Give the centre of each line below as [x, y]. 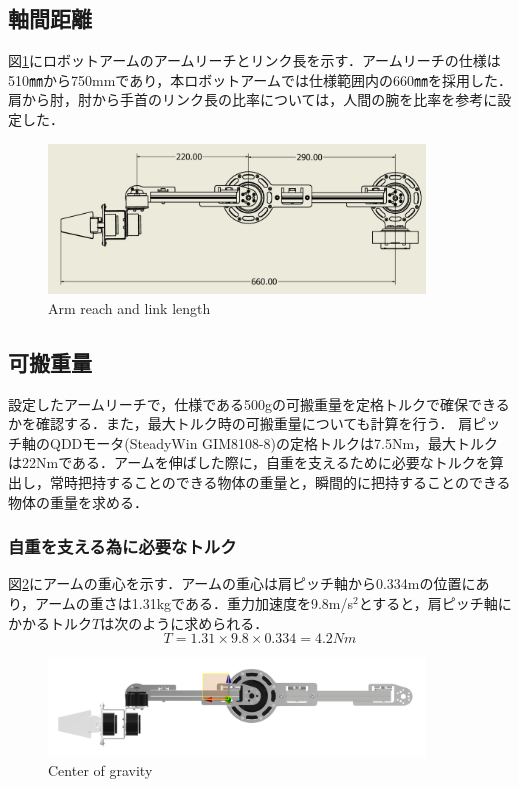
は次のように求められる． [184, 622]
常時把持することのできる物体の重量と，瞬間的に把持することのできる [280, 481]
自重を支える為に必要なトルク [122, 546]
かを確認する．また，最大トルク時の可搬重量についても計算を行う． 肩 [240, 423]
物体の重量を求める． [78, 501]
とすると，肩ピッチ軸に [435, 602]
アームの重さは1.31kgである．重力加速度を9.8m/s [194, 602]
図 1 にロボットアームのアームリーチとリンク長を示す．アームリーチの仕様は [254, 60]
